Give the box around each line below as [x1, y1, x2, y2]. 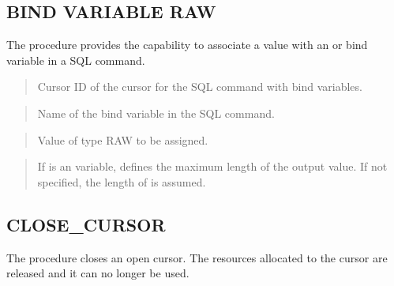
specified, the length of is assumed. [37, 173, 206, 190]
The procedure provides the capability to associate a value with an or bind [6, 36, 368, 53]
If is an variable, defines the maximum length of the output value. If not [37, 158, 388, 175]
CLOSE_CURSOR [6, 212, 166, 236]
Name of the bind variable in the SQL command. [37, 104, 275, 121]
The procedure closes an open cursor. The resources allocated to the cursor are [6, 249, 388, 265]
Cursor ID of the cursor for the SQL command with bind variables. [37, 78, 362, 95]
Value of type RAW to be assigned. [37, 131, 208, 148]
